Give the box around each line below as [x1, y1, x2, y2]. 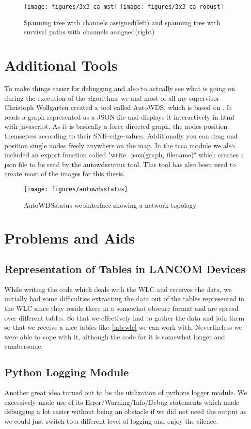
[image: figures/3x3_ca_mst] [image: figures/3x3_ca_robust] [24, 3, 224, 10]
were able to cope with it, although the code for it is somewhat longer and [4, 331, 225, 341]
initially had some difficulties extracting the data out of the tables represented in [4, 293, 245, 304]
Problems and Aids [4, 228, 135, 248]
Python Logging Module [4, 365, 129, 380]
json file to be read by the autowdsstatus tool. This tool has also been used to [4, 159, 236, 169]
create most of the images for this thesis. [4, 169, 125, 179]
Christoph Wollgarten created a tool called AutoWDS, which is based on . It [4, 102, 232, 112]
